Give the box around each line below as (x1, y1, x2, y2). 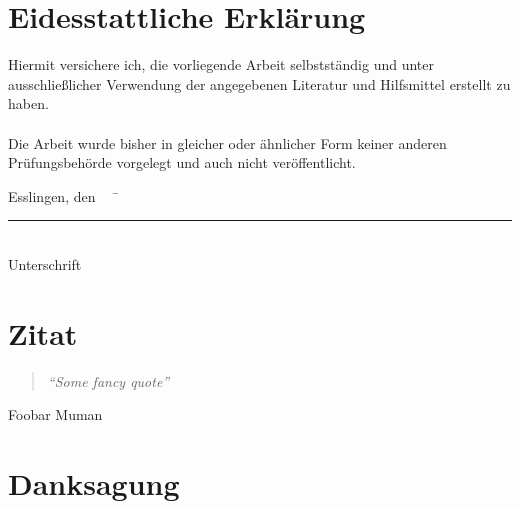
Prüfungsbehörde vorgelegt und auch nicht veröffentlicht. (8, 152, 356, 173)
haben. (8, 93, 49, 114)
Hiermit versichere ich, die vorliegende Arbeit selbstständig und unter (8, 54, 434, 75)
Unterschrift (8, 253, 82, 274)
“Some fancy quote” (47, 370, 170, 391)
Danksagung (8, 462, 180, 503)
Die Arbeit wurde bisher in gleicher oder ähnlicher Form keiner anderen (8, 132, 447, 153)
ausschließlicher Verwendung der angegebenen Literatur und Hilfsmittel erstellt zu (8, 73, 511, 94)
